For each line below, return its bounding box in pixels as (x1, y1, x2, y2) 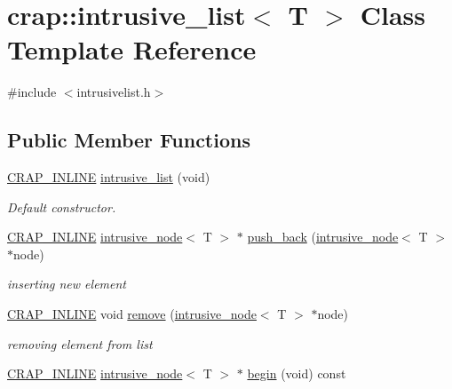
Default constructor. (7, 197, 116, 216)
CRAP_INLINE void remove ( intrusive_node (7, 305, 257, 323)
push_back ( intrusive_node (247, 227, 399, 246)
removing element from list (7, 334, 153, 353)
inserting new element (7, 274, 126, 293)
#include (7, 83, 57, 101)
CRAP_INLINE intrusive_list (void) (7, 168, 210, 187)
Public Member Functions (7, 126, 250, 154)
